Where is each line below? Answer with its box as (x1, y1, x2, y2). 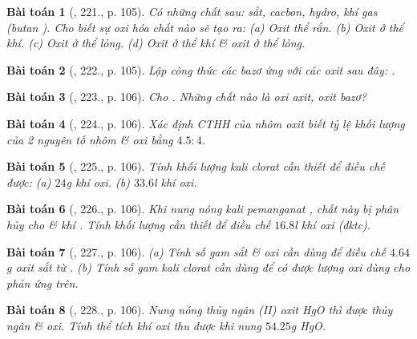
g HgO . (290, 317, 326, 333)
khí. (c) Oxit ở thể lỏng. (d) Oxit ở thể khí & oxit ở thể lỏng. (6, 34, 306, 51)
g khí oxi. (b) (66, 173, 131, 190)
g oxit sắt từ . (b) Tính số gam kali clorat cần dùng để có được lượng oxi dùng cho (6, 259, 411, 276)
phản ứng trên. (6, 274, 79, 291)
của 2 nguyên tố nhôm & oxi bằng (6, 131, 173, 147)
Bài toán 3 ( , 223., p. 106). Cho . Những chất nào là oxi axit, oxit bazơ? (6, 88, 366, 105)
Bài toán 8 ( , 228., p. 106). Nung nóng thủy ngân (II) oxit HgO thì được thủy (6, 301, 393, 318)
